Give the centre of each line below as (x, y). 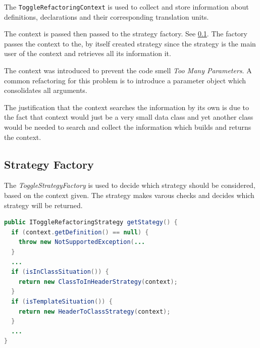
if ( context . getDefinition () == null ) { (80, 232)
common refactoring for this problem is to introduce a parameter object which (125, 80)
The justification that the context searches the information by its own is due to (127, 107)
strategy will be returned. (43, 205)
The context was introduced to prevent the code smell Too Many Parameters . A (128, 70)
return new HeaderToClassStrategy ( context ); (94, 311)
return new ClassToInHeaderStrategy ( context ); (98, 282)
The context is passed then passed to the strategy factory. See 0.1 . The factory (126, 34)
